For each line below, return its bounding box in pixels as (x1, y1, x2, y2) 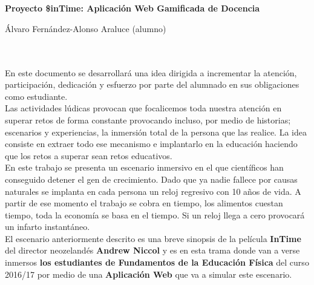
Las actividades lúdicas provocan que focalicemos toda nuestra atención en (5, 102, 282, 114)
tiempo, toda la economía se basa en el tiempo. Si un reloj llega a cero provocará (5, 208, 305, 221)
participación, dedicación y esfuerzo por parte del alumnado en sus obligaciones (5, 78, 299, 91)
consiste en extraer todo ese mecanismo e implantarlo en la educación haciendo (5, 137, 298, 150)
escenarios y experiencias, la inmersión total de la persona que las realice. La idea (5, 125, 307, 138)
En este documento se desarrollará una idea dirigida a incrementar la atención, (5, 66, 297, 79)
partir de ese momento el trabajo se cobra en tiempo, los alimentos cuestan (5, 197, 283, 209)
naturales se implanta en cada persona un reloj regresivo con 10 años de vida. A (5, 185, 301, 197)
